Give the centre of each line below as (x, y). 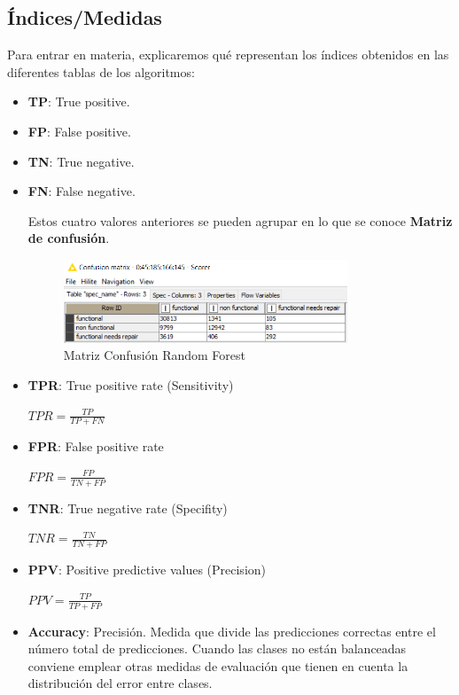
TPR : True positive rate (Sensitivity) (131, 384)
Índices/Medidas (85, 17)
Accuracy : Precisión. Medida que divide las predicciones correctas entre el (232, 631)
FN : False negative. (82, 191)
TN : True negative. (81, 161)
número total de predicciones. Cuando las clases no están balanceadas (217, 648)
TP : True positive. (79, 102)
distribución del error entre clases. (120, 683)
